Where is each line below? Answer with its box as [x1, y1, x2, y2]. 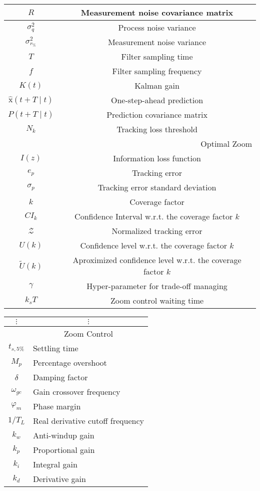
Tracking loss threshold [116, 123, 197, 135]
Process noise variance [118, 22, 196, 33]
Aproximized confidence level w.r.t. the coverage [72, 254, 241, 266]
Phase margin [32, 400, 81, 412]
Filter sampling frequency [112, 65, 202, 77]
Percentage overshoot [32, 357, 107, 368]
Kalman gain [134, 80, 179, 91]
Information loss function [113, 152, 201, 164]
